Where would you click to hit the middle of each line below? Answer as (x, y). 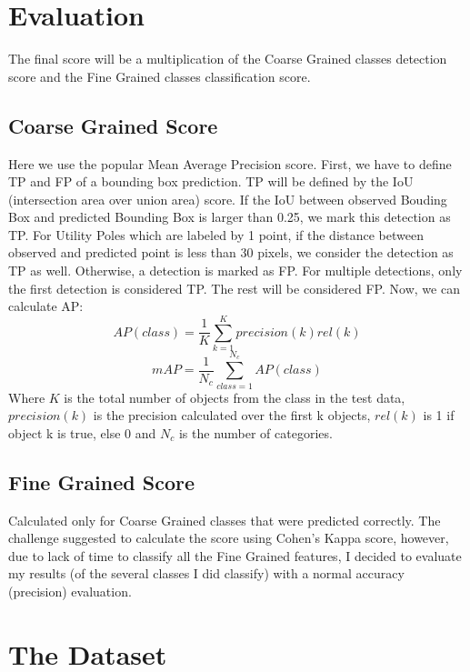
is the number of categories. (255, 432)
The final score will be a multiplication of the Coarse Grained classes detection (228, 59)
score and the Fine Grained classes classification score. (160, 76)
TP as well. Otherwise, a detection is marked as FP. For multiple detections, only (235, 271)
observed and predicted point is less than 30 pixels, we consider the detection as (231, 252)
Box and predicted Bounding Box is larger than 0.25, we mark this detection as (230, 217)
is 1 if (439, 415)
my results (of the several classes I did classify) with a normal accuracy (206, 573)
